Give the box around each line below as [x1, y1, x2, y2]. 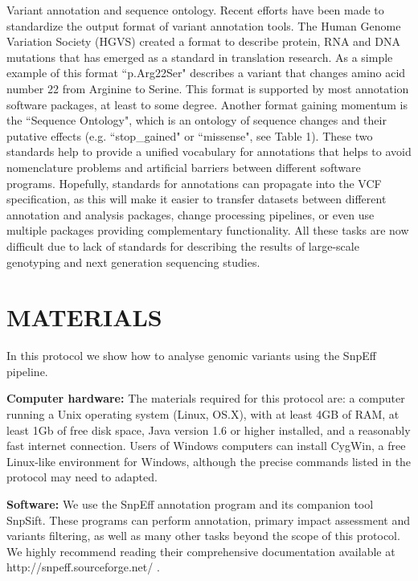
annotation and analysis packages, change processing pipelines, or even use [6, 206, 375, 223]
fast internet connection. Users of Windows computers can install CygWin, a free [6, 437, 406, 454]
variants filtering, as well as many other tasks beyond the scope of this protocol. [6, 527, 400, 544]
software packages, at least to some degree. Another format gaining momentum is [6, 96, 408, 113]
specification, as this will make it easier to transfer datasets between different [6, 190, 387, 207]
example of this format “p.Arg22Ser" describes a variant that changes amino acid [6, 64, 406, 81]
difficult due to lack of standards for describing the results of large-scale [6, 237, 359, 254]
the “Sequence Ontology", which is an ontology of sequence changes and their [6, 112, 387, 129]
